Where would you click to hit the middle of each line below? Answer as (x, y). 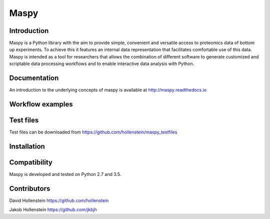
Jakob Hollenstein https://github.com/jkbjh (53, 209)
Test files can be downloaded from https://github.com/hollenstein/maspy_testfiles (93, 132)
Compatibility (31, 162)
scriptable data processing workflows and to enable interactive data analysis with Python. (102, 64)
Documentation (34, 78)
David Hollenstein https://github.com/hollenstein (59, 200)
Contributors (30, 188)
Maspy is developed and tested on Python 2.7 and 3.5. (65, 174)
